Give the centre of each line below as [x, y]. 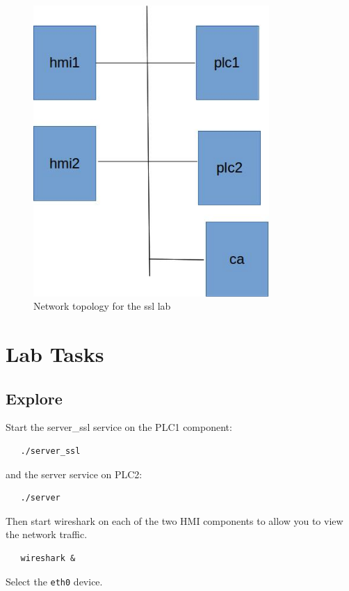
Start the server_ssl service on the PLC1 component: [119, 427]
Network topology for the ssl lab [102, 306]
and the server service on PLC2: [74, 474]
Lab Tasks [55, 353]
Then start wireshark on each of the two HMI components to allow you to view [174, 520]
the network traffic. [47, 534]
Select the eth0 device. [54, 581]
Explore [34, 398]
